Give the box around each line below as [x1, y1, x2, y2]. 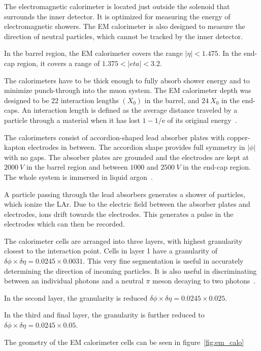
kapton [4, 142, 26, 152]
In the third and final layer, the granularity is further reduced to [4, 309, 205, 320]
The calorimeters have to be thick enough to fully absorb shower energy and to [4, 75, 250, 85]
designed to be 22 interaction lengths [4, 94, 119, 105]
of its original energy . [167, 114, 237, 125]
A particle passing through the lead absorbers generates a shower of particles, [4, 188, 245, 199]
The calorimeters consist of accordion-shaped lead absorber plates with [4, 132, 225, 142]
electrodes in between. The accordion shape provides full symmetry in [28, 142, 245, 152]
